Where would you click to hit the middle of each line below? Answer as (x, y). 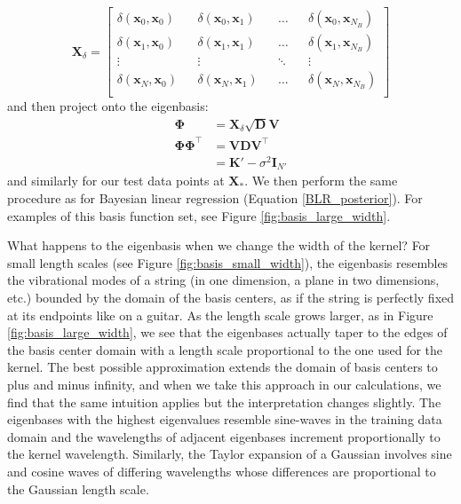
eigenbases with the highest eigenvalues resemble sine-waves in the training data (225, 419)
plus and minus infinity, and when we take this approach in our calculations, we (224, 384)
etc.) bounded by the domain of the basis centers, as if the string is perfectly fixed (231, 297)
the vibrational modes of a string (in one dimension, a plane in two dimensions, (223, 280)
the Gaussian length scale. (78, 488)
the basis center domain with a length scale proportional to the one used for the (225, 349)
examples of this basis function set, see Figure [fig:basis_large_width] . (199, 215)
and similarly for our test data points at (116, 181)
